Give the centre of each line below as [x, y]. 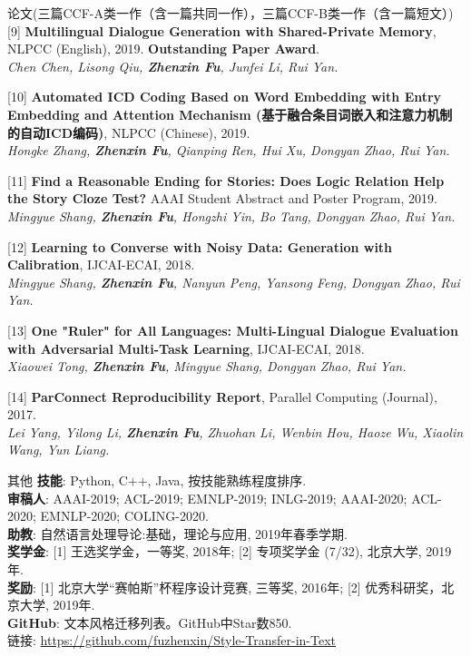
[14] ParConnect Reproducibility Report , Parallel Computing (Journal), [222, 396]
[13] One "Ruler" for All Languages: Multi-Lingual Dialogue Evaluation [233, 330]
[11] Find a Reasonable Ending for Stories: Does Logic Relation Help [226, 180]
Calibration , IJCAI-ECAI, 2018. [101, 264]
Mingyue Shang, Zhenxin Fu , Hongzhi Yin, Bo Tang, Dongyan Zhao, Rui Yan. [231, 215]
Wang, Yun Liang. [59, 450]
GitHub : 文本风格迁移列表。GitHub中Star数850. [150, 622]
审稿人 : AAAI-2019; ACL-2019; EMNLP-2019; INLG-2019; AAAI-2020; [207, 498]
